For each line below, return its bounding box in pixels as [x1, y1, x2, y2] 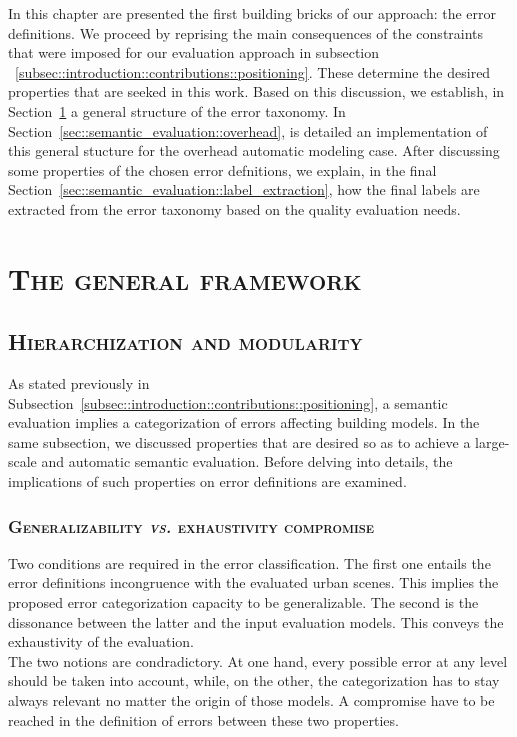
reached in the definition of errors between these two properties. [8, 709, 399, 730]
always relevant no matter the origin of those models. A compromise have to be [8, 690, 495, 711]
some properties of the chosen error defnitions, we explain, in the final [8, 159, 437, 180]
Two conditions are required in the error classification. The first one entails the [8, 552, 491, 573]
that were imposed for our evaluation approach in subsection [8, 42, 380, 63]
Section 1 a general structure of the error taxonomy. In [8, 100, 346, 121]
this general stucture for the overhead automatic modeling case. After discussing [8, 140, 500, 161]
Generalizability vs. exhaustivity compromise [8, 513, 375, 538]
